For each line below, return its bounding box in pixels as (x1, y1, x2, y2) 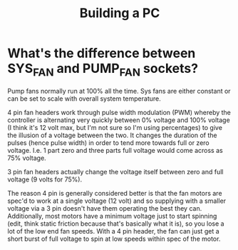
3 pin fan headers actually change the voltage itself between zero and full (7, 167, 224, 176)
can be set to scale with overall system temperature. (7, 94, 162, 103)
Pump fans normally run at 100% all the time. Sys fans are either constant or (7, 86, 231, 95)
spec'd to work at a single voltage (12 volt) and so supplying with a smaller (7, 196, 227, 205)
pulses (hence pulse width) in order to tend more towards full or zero (7, 138, 209, 147)
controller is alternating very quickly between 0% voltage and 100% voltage (7, 116, 230, 124)
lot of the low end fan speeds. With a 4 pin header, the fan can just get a (7, 226, 219, 235)
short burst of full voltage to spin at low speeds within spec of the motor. (7, 234, 221, 243)
